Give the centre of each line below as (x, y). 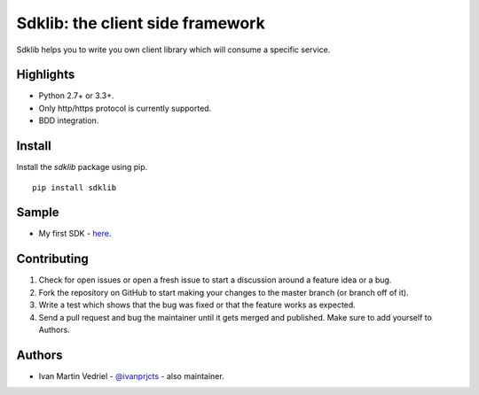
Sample (38, 213)
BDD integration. (69, 120)
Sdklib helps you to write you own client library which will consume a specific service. (173, 50)
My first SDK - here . (75, 234)
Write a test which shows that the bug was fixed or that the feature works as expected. (197, 305)
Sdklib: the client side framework (141, 23)
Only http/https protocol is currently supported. (125, 108)
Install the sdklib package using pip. (82, 167)
